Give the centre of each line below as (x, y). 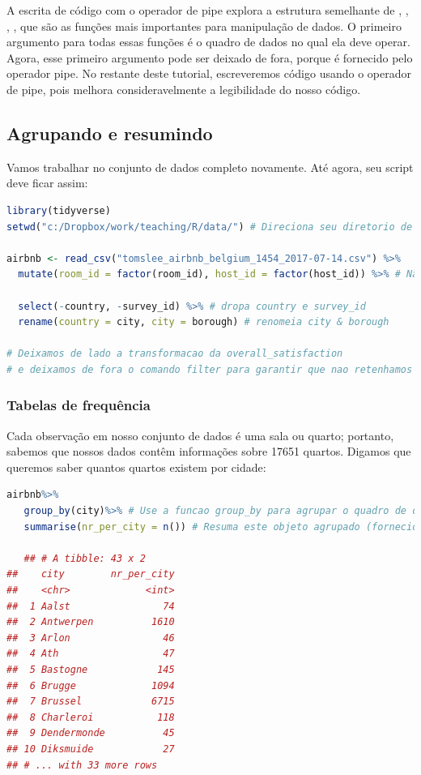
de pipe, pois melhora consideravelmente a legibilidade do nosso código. (184, 89)
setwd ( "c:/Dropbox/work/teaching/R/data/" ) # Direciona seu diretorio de (210, 227)
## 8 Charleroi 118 (91, 717)
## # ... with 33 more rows (82, 765)
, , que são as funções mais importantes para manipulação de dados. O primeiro (204, 26)
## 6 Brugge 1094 (91, 685)
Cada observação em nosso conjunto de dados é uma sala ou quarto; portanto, (200, 435)
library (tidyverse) (59, 210)
